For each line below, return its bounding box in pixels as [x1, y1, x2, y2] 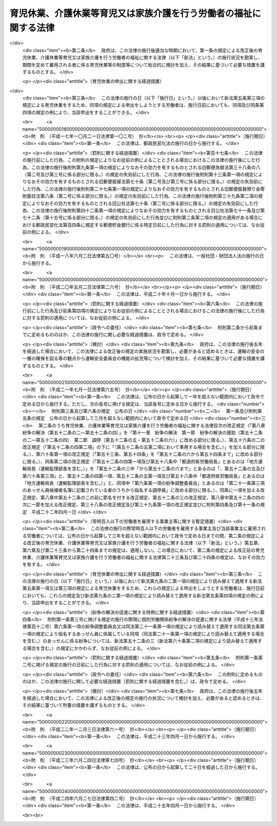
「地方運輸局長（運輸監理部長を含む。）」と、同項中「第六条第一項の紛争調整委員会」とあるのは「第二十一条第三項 [22, 480, 265, 486]
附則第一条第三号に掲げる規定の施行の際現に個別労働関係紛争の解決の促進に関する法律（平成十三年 [47, 616, 259, 622]
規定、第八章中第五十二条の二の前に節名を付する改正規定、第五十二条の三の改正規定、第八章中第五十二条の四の [26, 494, 265, 500]
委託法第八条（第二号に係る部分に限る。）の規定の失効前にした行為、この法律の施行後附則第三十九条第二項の [26, 193, 259, 199]
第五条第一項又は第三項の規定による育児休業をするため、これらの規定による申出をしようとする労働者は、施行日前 [22, 585, 265, 591]
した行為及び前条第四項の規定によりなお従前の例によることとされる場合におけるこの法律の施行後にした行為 [35, 308, 265, 314]
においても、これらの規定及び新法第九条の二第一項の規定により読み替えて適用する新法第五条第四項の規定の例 [22, 592, 255, 599]
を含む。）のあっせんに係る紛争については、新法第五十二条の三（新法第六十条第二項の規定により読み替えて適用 [22, 638, 258, 644]
